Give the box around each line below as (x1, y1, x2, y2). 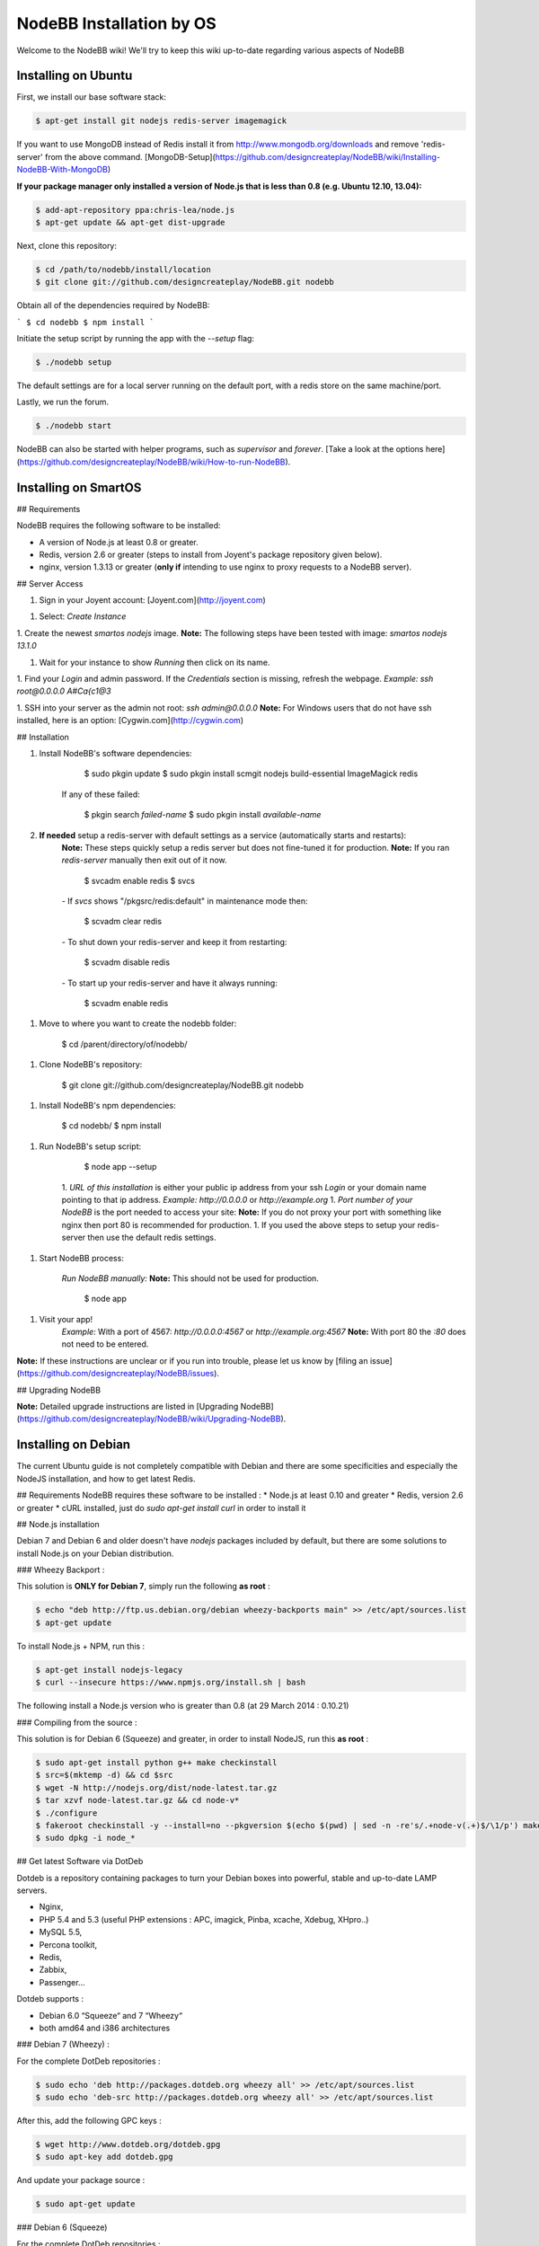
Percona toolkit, (39, 1939, 98, 1950)
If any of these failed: (61, 789, 141, 800)
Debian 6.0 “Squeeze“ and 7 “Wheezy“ (39, 2010, 183, 2021)
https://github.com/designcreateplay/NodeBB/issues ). (19, 1368, 220, 1379)
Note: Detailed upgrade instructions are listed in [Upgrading (16, 1402, 239, 1412)
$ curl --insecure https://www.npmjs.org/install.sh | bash (35, 1677, 306, 1688)
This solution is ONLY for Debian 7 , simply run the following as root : (16, 1581, 270, 1592)
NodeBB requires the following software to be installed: (16, 520, 221, 531)
